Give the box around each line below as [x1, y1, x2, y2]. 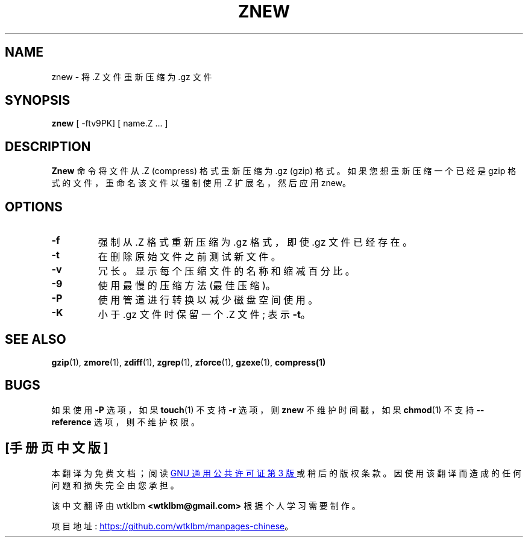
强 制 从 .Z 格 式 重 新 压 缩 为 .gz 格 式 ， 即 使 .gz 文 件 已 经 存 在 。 [98, 236, 412, 249]
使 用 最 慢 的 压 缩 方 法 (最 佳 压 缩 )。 [98, 279, 275, 292]
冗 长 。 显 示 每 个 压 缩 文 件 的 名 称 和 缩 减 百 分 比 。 [98, 265, 355, 278]
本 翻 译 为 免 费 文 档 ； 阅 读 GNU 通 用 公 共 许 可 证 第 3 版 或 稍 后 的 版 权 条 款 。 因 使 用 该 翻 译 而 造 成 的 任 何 [51, 467, 521, 478]
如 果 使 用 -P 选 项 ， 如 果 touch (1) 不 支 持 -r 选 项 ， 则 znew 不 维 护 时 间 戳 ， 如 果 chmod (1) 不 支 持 [51, 404, 474, 415]
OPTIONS [5, 199, 63, 214]
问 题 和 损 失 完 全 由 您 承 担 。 [51, 479, 179, 490]
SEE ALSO [5, 331, 66, 347]
